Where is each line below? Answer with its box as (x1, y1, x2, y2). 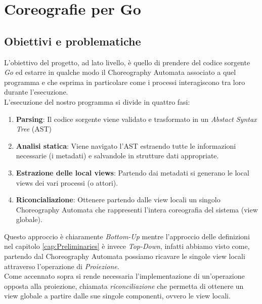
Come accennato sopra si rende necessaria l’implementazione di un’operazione (4, 271, 245, 281)
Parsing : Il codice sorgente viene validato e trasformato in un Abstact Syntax (16, 113, 257, 124)
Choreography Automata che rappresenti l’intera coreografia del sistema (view (16, 204, 258, 214)
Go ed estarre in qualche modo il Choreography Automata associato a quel (4, 67, 236, 77)
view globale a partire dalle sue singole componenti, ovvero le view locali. (4, 290, 231, 301)
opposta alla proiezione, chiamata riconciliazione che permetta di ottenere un (4, 280, 244, 291)
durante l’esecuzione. (4, 86, 68, 97)
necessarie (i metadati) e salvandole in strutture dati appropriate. (16, 150, 219, 161)
